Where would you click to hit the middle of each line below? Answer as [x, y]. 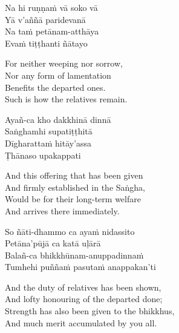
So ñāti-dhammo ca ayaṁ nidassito [70, 231]
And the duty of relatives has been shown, [83, 287]
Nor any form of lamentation [58, 75]
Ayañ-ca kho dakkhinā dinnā [58, 119]
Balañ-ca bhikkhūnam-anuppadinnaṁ [74, 255]
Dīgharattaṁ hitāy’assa [48, 143]
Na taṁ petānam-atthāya [52, 31]
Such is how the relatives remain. [66, 99]
